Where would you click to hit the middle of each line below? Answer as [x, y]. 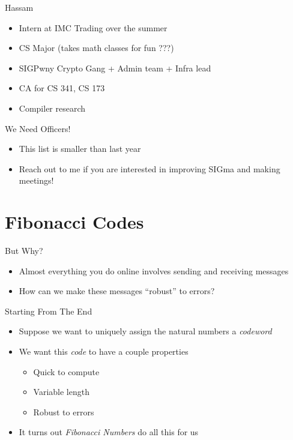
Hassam [19, 7]
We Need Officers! [38, 128]
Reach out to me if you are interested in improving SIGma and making [150, 168]
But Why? [24, 251]
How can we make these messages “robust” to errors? [117, 291]
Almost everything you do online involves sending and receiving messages [154, 270]
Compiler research [52, 108]
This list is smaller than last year [80, 149]
